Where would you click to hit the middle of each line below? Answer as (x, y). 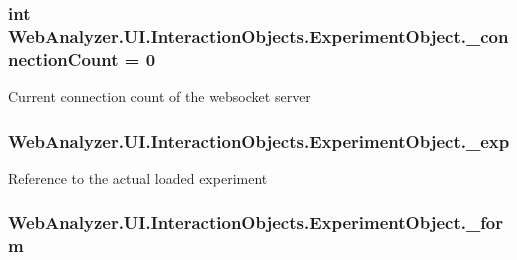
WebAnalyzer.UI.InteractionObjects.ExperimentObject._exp (259, 140)
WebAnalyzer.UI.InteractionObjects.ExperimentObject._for (256, 222)
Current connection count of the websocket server (159, 96)
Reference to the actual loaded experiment (138, 177)
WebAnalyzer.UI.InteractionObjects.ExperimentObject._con (258, 35)
